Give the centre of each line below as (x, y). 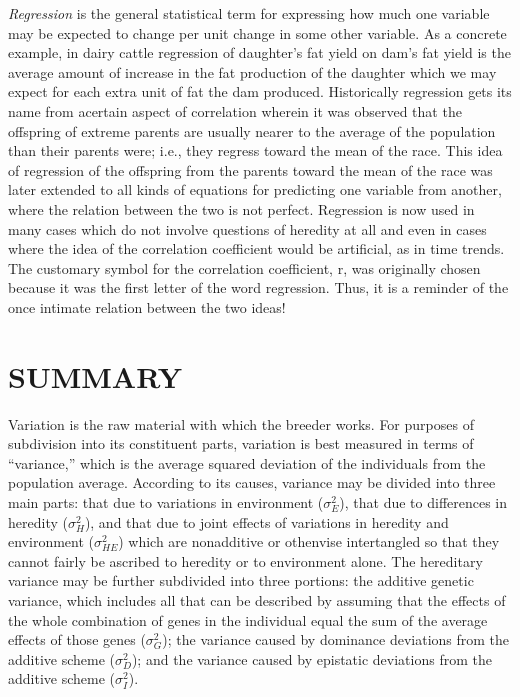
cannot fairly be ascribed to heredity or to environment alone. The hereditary (245, 560)
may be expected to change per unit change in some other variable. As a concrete (257, 32)
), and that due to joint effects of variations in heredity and (266, 521)
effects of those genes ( (77, 639)
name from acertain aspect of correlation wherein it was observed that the (235, 110)
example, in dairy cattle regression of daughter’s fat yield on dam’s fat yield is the (259, 52)
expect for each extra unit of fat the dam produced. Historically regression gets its (260, 91)
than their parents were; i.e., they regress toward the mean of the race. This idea (255, 150)
